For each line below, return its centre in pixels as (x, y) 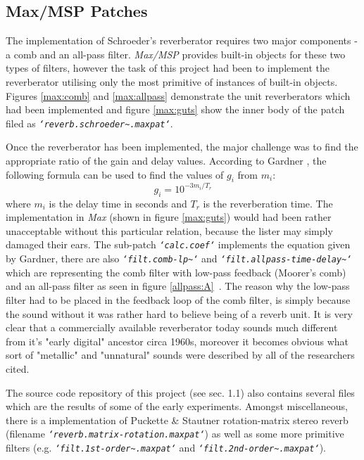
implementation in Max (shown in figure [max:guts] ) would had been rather (169, 217)
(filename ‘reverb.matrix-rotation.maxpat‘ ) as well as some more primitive (175, 434)
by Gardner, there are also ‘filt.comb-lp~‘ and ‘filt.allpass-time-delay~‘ (179, 258)
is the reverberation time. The (268, 203)
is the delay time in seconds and (118, 203)
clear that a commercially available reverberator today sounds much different (172, 327)
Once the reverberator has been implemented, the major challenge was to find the (182, 147)
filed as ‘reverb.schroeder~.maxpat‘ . (89, 123)
